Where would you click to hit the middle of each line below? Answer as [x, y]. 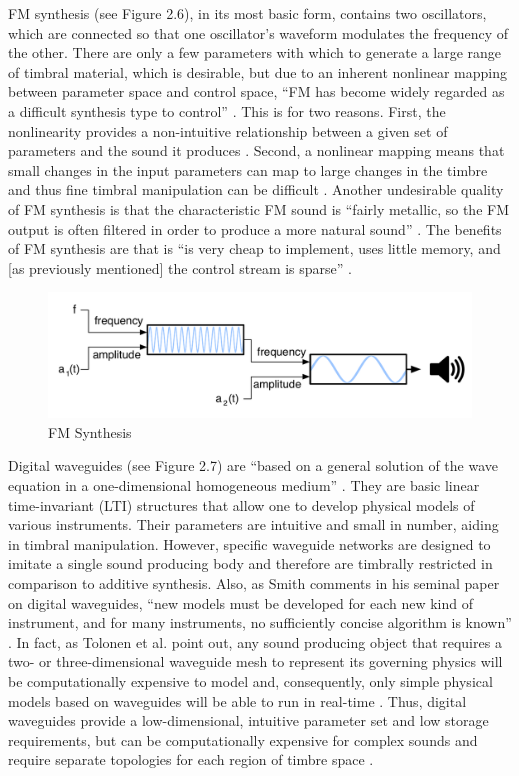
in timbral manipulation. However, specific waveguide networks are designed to [249, 543]
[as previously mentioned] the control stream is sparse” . [180, 267]
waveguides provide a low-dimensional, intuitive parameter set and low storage [248, 720]
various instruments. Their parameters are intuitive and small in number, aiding [253, 524]
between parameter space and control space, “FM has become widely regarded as [256, 91]
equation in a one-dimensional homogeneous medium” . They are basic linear [244, 484]
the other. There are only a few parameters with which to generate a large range [255, 52]
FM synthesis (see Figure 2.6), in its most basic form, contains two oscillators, [247, 13]
